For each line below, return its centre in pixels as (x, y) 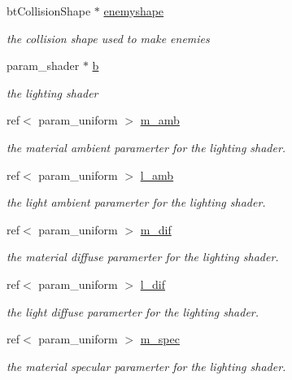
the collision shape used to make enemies (108, 38)
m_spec (160, 339)
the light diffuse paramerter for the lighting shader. (133, 311)
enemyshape (134, 11)
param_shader (43, 66)
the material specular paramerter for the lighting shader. (146, 366)
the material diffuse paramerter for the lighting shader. (143, 257)
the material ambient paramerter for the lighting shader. (146, 147)
